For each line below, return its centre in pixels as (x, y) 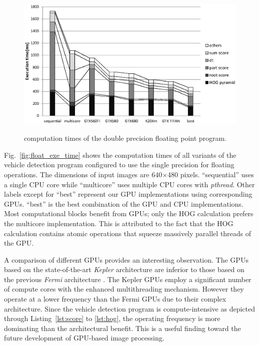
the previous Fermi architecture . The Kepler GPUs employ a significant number (128, 279)
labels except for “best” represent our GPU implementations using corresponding (128, 194)
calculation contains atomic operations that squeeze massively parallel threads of (128, 233)
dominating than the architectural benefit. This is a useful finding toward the (122, 328)
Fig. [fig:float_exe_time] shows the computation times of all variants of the (120, 155)
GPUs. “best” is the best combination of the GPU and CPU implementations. (124, 203)
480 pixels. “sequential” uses (211, 174)
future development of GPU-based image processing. (84, 338)
